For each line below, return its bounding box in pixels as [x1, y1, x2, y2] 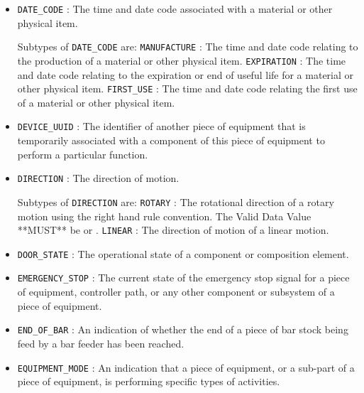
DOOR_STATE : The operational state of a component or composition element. [17, 246, 349, 261]
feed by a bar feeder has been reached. [17, 335, 184, 350]
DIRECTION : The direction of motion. [17, 171, 180, 185]
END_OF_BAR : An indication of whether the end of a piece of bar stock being [17, 322, 348, 337]
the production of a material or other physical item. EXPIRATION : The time [17, 53, 346, 68]
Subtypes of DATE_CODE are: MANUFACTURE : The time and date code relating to [17, 39, 358, 54]
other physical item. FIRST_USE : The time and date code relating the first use [17, 81, 358, 96]
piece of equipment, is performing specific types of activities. [17, 374, 280, 389]
